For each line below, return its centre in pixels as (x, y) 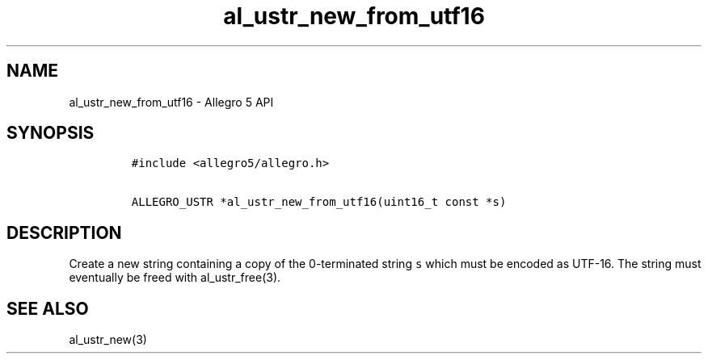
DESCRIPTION (64, 232)
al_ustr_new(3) (108, 340)
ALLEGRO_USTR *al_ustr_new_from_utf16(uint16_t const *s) (319, 202)
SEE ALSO (48, 308)
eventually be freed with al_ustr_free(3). (175, 278)
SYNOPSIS (51, 133)
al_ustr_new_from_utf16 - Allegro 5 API (171, 102)
